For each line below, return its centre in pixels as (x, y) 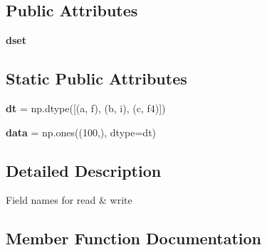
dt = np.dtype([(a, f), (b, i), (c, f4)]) (86, 108)
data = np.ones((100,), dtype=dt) (81, 132)
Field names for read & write (69, 200)
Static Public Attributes (96, 78)
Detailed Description (84, 170)
